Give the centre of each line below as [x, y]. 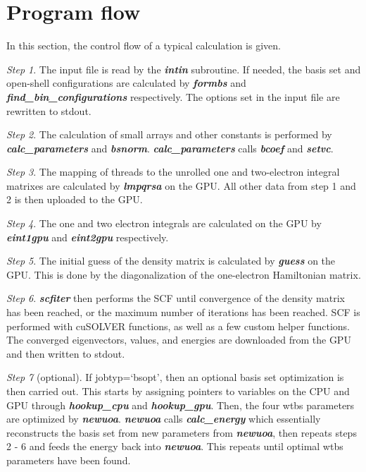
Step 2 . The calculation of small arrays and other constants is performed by [169, 134]
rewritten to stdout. [49, 110]
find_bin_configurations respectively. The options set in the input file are [173, 96]
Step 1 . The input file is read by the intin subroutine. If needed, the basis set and [184, 69]
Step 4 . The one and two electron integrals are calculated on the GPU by [164, 223]
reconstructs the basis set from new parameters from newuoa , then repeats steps [182, 432]
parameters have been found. [69, 460]
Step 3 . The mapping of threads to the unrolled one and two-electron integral [173, 172]
